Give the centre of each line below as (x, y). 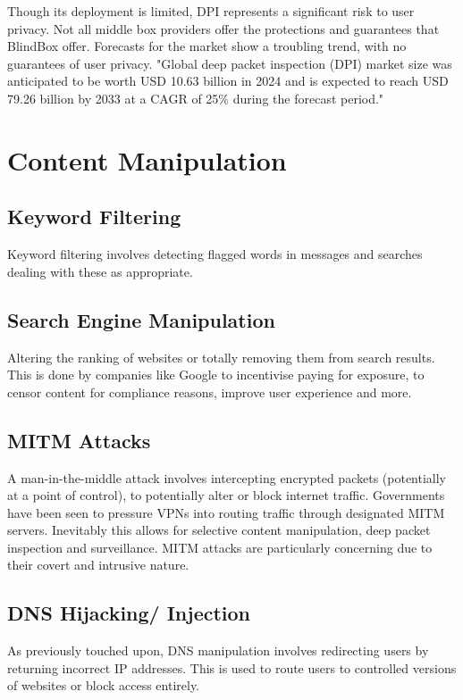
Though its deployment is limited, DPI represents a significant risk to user (211, 11)
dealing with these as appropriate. (100, 271)
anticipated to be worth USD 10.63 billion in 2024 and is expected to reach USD (228, 81)
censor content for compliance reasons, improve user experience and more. (210, 392)
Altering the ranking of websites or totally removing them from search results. (221, 357)
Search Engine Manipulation (141, 319)
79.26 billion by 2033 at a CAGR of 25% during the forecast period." (196, 98)
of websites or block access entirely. (104, 685)
